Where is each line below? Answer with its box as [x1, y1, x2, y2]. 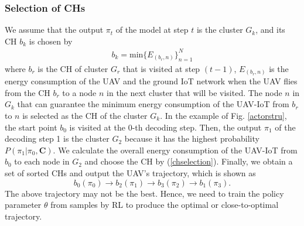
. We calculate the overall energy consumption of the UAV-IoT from [53, 143, 298, 156]
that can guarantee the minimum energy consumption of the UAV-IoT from [17, 98, 289, 110]
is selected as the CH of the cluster [22, 109, 148, 122]
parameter [5, 198, 42, 211]
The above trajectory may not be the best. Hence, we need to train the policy [5, 187, 284, 199]
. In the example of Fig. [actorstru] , [160, 109, 287, 122]
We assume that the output [5, 23, 104, 36]
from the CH [5, 86, 50, 98]
